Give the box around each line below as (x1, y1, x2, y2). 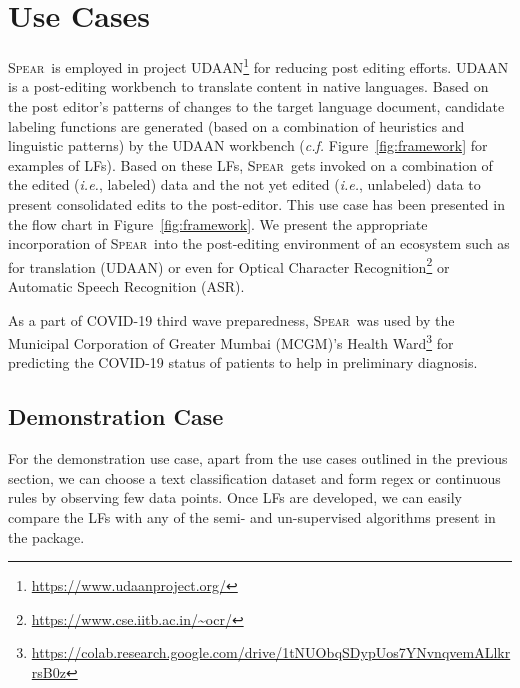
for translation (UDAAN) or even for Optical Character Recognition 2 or (8, 253, 450, 277)
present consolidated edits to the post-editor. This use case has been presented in (8, 193, 505, 214)
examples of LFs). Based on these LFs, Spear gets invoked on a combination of (8, 154, 493, 175)
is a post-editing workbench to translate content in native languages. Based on (8, 76, 489, 97)
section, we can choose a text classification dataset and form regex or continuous (8, 467, 501, 488)
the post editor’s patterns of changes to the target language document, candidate (8, 95, 505, 116)
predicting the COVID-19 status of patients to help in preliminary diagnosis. (8, 352, 478, 373)
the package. (8, 526, 85, 547)
